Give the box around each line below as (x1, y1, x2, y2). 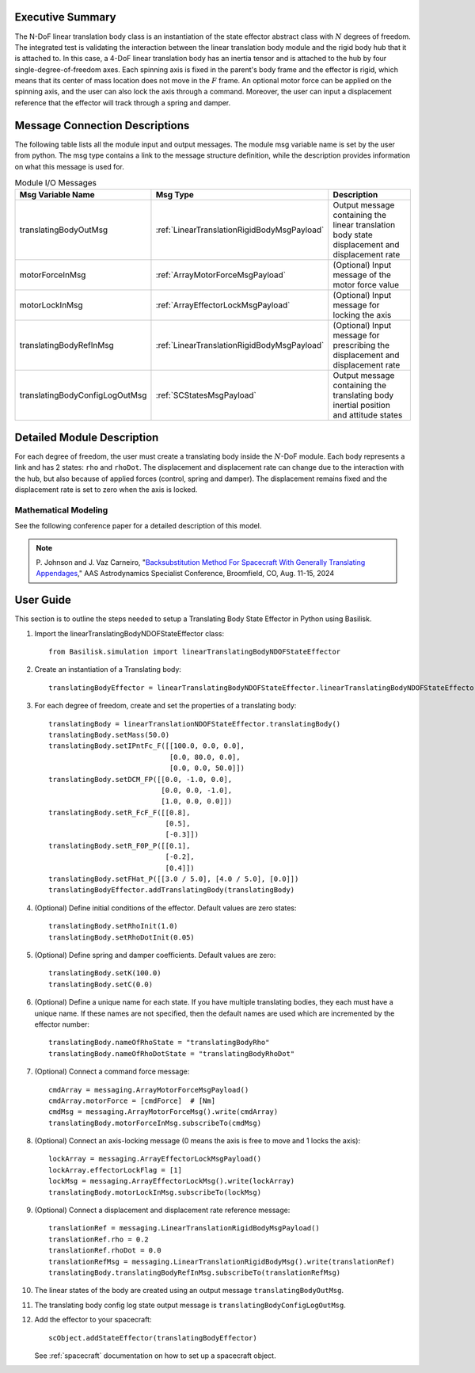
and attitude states (332, 410, 403, 421)
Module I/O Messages (14, 177, 97, 189)
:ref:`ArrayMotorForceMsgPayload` (155, 269, 287, 280)
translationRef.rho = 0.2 (48, 1234, 150, 1244)
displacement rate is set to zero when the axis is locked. (14, 485, 198, 494)
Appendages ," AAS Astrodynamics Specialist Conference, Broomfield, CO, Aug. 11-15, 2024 (36, 569, 335, 578)
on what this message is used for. (14, 162, 124, 171)
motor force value (332, 280, 400, 291)
